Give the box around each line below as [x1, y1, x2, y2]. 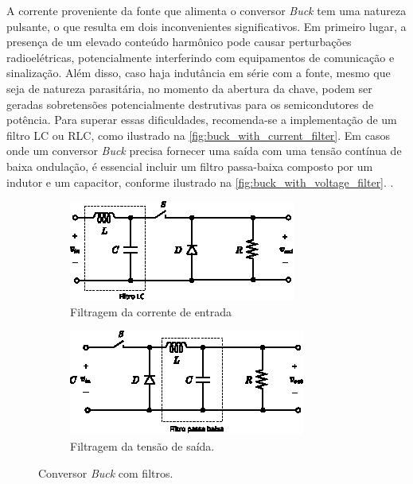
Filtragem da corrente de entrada [70, 303, 232, 319]
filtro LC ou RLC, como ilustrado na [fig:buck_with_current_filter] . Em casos [6, 126, 390, 143]
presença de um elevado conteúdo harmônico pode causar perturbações [6, 33, 352, 50]
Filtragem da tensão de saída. [70, 437, 215, 454]
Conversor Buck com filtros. [38, 464, 173, 481]
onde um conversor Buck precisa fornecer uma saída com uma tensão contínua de [6, 142, 402, 159]
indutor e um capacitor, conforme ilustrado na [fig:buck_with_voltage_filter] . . [6, 173, 394, 190]
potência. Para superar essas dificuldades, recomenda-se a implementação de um [6, 111, 397, 128]
